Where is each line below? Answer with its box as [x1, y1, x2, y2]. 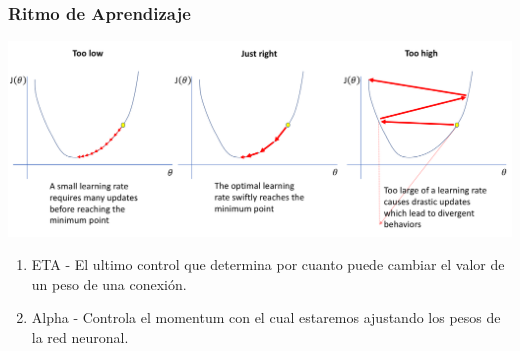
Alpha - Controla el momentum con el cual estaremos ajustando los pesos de [31, 307, 501, 328]
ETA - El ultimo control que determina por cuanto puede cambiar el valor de [31, 254, 505, 275]
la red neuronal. [31, 326, 129, 347]
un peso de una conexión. [31, 273, 187, 294]
